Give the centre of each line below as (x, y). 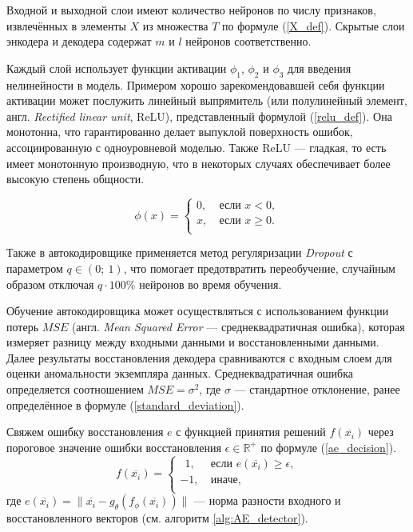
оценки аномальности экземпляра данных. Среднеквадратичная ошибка (180, 373)
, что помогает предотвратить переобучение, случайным (259, 268)
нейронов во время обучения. (210, 284)
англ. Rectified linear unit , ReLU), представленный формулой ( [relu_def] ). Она (199, 116)
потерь (23, 326)
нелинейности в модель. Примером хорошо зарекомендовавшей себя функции (196, 84)
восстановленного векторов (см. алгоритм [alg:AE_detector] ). (157, 518)
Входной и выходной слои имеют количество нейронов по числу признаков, (191, 10)
